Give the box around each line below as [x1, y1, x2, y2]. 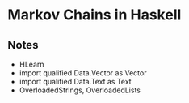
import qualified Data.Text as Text [19, 77, 132, 86]
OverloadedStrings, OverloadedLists [19, 85, 141, 95]
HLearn [19, 59, 45, 69]
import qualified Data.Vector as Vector [19, 68, 147, 78]
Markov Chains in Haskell [7, 6, 182, 24]
